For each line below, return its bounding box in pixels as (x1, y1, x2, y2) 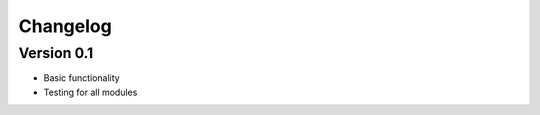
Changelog (18, 15, 112, 37)
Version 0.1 (18, 44, 94, 62)
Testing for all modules (43, 86, 138, 98)
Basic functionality (43, 72, 120, 84)
